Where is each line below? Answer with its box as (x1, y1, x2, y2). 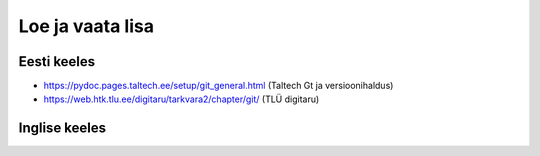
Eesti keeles (18, 53, 96, 70)
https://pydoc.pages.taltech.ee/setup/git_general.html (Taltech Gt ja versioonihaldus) (43, 80, 394, 92)
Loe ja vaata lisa (18, 15, 155, 37)
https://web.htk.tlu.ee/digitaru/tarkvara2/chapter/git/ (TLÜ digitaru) (43, 93, 320, 105)
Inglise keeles (18, 120, 107, 137)
